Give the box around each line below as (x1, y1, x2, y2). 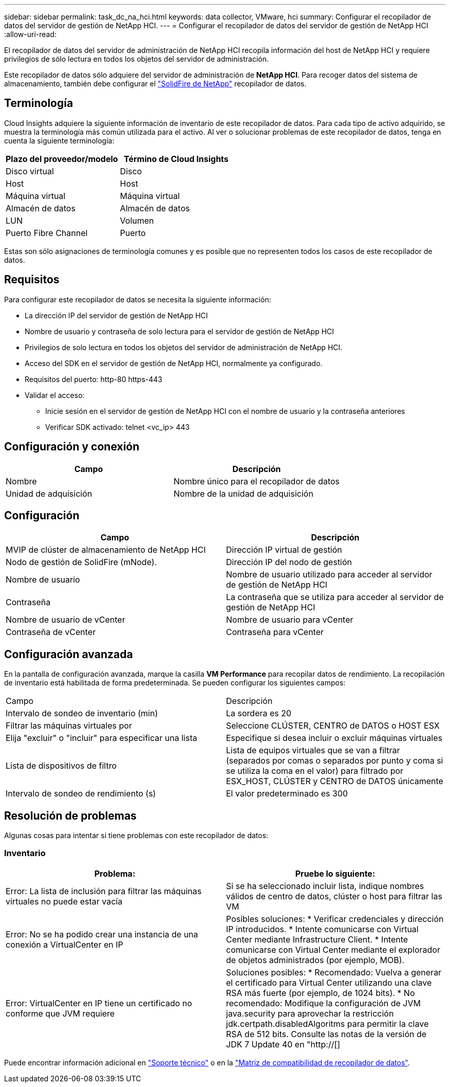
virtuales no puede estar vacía (6, 896, 123, 907)
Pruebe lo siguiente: (295, 868, 376, 879)
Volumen (120, 215, 154, 226)
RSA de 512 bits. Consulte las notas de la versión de (226, 1028, 427, 1039)
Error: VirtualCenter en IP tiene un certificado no (6, 998, 192, 1008)
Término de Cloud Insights (123, 153, 229, 164)
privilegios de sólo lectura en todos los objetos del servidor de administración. (4, 55, 269, 63)
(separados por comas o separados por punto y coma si (226, 755, 443, 766)
